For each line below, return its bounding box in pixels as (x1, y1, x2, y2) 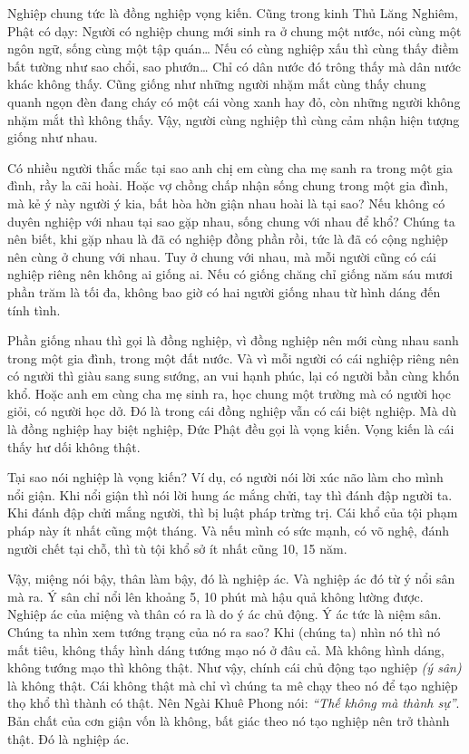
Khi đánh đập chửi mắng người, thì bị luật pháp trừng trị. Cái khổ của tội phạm (7, 503, 458, 522)
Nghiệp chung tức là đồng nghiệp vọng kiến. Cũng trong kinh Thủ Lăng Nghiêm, (7, 4, 458, 22)
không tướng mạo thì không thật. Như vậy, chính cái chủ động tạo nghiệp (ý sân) (7, 658, 462, 677)
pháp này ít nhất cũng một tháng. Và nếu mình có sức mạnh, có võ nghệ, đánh (7, 521, 449, 540)
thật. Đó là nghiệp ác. (7, 729, 130, 748)
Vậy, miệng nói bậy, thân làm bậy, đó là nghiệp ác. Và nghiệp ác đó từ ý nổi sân (7, 569, 455, 588)
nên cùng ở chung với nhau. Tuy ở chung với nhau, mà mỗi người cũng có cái (7, 246, 436, 266)
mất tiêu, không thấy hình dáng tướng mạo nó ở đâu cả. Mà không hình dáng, (7, 640, 445, 659)
